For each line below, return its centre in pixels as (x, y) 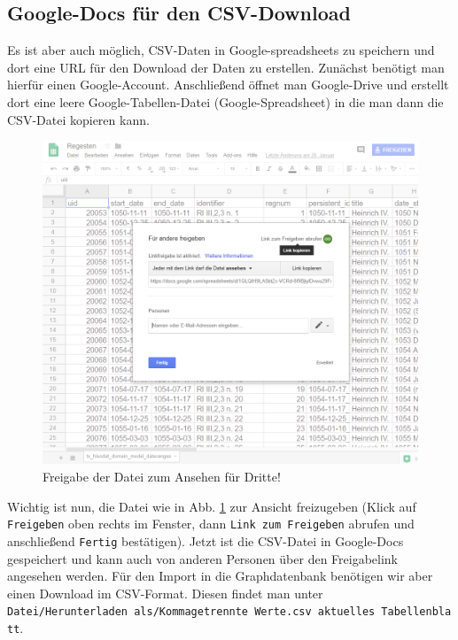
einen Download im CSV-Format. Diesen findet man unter (165, 593)
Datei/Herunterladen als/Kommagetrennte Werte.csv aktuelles (191, 612)
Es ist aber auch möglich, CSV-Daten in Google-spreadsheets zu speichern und (221, 50)
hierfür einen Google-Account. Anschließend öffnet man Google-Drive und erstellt (228, 85)
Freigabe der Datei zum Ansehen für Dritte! (162, 477)
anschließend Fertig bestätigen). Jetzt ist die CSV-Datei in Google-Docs (206, 540)
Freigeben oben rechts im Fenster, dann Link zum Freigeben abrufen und (211, 524)
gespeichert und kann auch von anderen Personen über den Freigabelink (203, 558)
